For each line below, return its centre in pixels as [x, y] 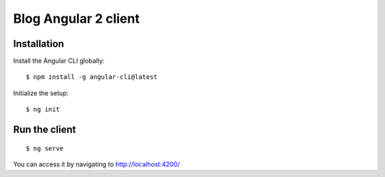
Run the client [45, 130]
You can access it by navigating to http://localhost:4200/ [97, 164]
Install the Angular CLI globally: [59, 61]
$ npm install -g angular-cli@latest [92, 77]
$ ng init [43, 109]
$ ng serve [45, 148]
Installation [38, 44]
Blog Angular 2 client [77, 18]
